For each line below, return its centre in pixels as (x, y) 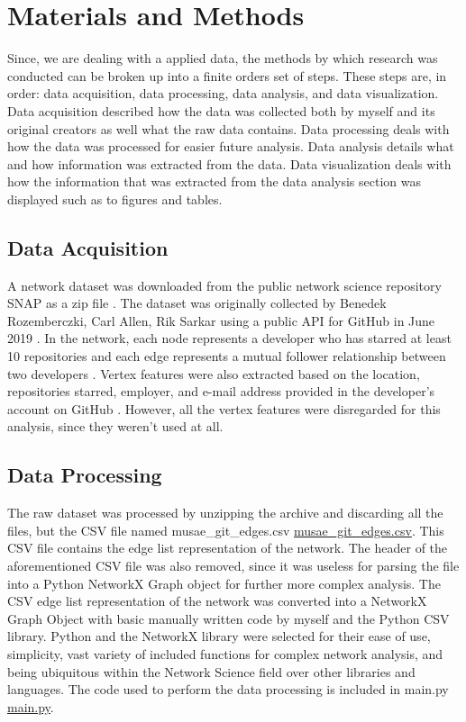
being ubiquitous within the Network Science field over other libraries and (211, 671)
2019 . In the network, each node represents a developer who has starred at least (229, 338)
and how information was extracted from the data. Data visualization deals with (229, 163)
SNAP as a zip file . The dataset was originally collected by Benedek (197, 303)
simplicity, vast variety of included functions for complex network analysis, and (225, 653)
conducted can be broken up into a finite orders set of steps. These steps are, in (227, 75)
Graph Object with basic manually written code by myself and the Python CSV (228, 618)
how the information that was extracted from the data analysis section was (214, 181)
